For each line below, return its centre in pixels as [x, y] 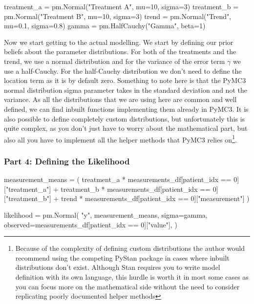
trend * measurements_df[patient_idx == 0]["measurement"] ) [155, 198]
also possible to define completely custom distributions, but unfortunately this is [125, 118]
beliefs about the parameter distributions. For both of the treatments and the [120, 51]
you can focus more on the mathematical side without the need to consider [127, 286]
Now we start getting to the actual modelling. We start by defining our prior [119, 42]
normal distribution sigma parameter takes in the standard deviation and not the [126, 90]
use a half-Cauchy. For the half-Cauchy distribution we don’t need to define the [123, 71]
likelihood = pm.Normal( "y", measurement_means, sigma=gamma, [106, 214]
